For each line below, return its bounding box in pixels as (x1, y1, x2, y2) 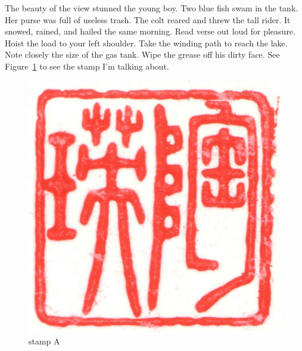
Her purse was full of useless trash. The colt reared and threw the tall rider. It (5, 13, 291, 26)
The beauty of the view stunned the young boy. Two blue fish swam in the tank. (5, 2, 298, 14)
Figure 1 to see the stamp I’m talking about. (5, 59, 169, 72)
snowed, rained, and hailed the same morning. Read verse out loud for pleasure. (5, 25, 295, 37)
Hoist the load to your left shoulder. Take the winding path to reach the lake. (5, 36, 288, 49)
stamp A (29, 335, 60, 347)
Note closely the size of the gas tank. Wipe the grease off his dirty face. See (5, 48, 280, 61)
